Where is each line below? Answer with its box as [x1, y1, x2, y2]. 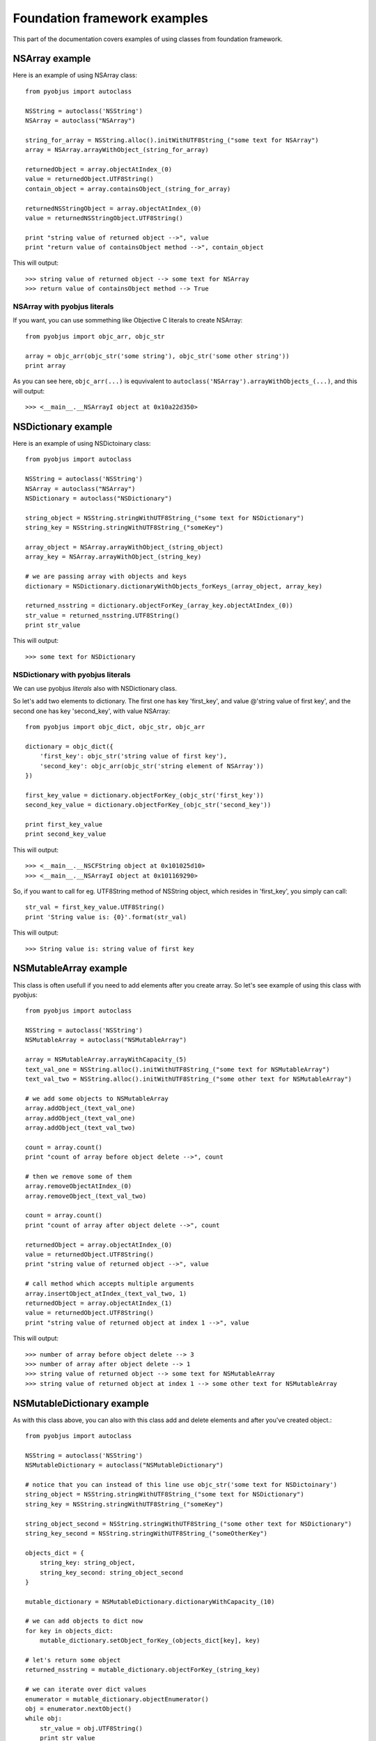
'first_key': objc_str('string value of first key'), [39, 752, 228, 760]
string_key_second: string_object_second [39, 1568, 184, 1577]
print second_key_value [25, 830, 107, 838]
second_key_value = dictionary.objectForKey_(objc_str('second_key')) [25, 801, 272, 809]
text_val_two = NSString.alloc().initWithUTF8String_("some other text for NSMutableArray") [25, 1075, 352, 1083]
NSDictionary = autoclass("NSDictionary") [25, 494, 173, 502]
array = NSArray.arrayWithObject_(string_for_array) [25, 146, 209, 154]
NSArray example [13, 53, 91, 65]
